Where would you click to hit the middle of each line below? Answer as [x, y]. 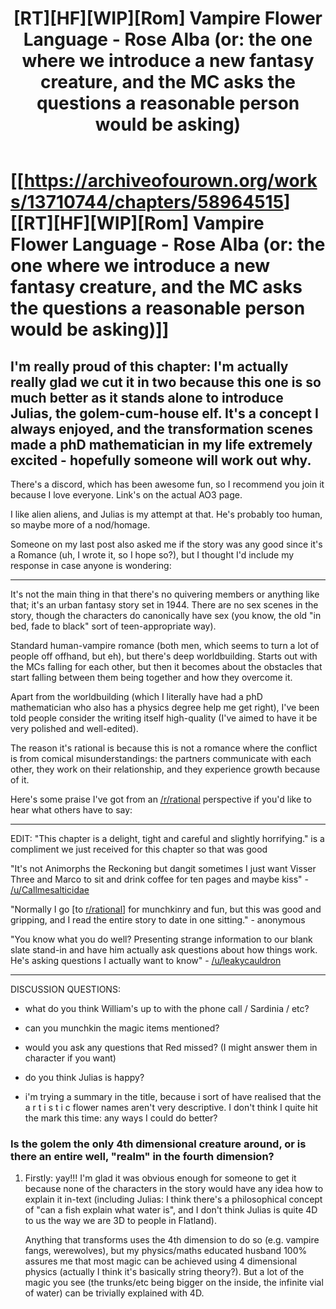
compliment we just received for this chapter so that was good [139, 849]
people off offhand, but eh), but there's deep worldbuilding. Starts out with [164, 656]
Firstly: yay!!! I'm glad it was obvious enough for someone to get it [160, 1178]
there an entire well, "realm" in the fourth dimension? [142, 1156]
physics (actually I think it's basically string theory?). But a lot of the [164, 1272]
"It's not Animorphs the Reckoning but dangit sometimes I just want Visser [163, 868]
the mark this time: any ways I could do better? [121, 1118]
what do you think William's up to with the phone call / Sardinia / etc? [167, 1008]
